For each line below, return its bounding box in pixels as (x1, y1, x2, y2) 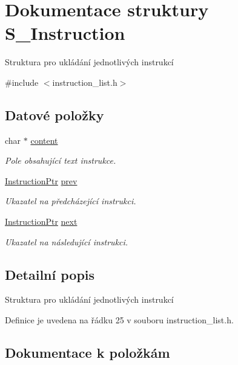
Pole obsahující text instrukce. (5, 154, 116, 167)
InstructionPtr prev (5, 174, 78, 187)
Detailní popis (5, 265, 95, 283)
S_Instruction (5, 21, 125, 45)
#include (5, 76, 39, 88)
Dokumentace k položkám (5, 343, 170, 362)
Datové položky (5, 105, 104, 124)
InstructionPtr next (5, 215, 78, 228)
